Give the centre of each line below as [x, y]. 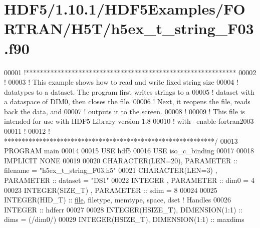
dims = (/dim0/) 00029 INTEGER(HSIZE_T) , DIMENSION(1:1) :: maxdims [124, 219]
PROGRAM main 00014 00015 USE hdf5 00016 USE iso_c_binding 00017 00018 [129, 151]
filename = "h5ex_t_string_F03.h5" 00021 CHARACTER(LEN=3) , [111, 170]
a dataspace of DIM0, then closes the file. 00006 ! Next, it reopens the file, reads [127, 101]
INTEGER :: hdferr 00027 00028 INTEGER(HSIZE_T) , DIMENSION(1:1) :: [123, 209]
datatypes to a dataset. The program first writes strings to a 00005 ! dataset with [129, 91]
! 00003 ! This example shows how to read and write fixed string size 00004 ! [121, 82]
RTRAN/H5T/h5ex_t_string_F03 [129, 28]
